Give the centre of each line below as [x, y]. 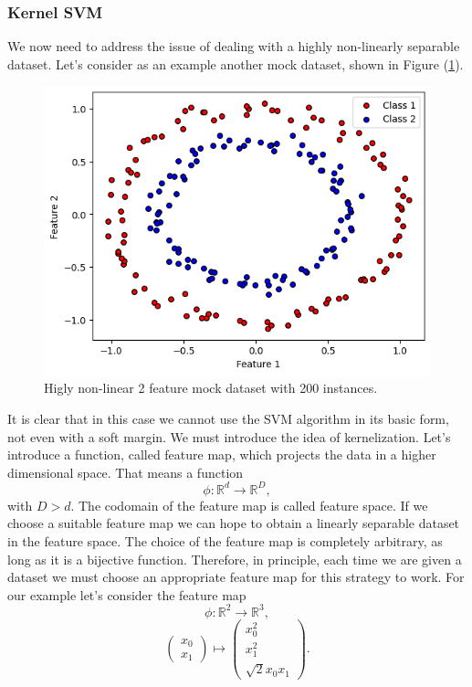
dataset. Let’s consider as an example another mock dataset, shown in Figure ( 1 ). [236, 63]
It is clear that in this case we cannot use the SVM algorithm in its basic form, [228, 418]
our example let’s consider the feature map [127, 594]
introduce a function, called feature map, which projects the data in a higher [222, 454]
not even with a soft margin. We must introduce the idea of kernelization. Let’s [229, 436]
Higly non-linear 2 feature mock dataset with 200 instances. [211, 388]
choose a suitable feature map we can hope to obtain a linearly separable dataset [234, 523]
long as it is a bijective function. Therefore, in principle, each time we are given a [235, 559]
